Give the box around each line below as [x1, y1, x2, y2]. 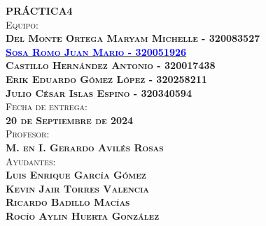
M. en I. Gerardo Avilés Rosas [6, 140, 164, 154]
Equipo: [6, 17, 38, 31]
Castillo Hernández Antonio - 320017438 [6, 58, 216, 73]
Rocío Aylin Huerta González [6, 208, 160, 223]
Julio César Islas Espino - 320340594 [6, 85, 192, 100]
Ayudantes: [6, 153, 56, 168]
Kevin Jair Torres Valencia [6, 181, 150, 195]
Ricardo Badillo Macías [6, 195, 130, 209]
